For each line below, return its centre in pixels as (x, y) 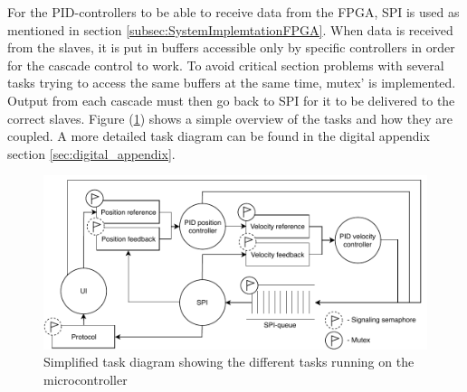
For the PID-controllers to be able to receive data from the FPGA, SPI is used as (233, 12)
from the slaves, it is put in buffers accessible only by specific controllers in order (231, 47)
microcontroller (86, 379)
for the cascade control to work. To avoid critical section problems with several (226, 65)
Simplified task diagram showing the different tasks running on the (229, 362)
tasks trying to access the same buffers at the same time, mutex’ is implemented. (232, 83)
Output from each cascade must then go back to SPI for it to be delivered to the (231, 100)
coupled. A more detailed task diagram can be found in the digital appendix (219, 136)
